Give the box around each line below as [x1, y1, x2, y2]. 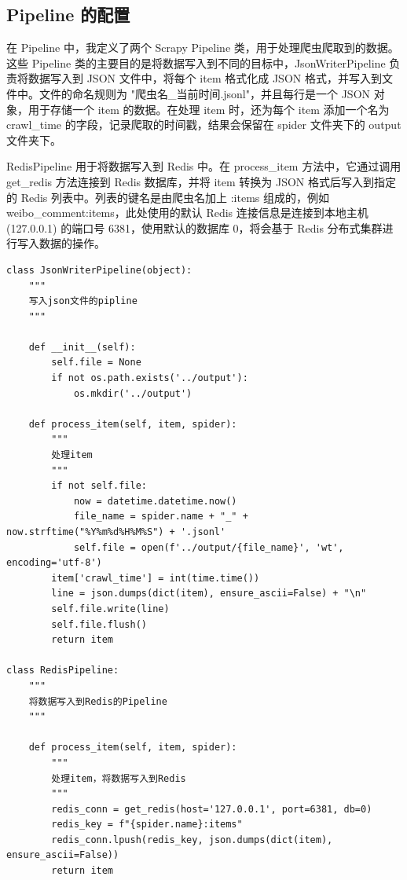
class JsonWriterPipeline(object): [6, 264, 192, 276]
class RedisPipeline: [6, 665, 119, 676]
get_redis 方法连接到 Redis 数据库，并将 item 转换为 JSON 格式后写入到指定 [6, 173, 396, 189]
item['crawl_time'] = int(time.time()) [51, 572, 260, 584]
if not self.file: [51, 480, 147, 492]
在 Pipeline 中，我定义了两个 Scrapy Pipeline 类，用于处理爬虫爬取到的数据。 [6, 39, 399, 56]
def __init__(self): [28, 341, 136, 353]
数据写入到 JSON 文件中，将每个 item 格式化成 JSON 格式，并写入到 [27, 70, 382, 86]
